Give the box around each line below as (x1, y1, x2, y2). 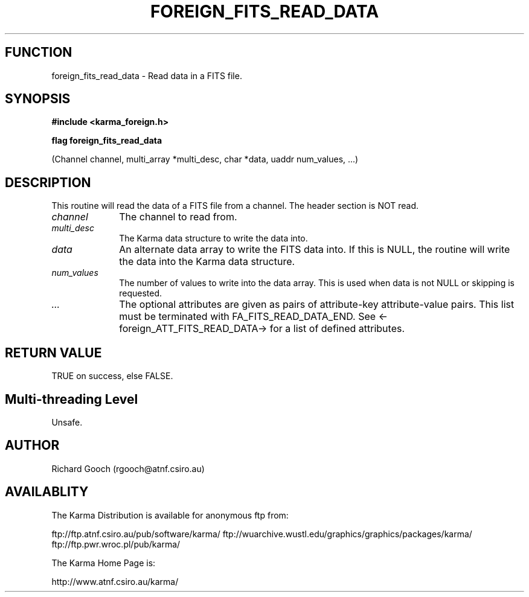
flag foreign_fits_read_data (51, 135, 162, 146)
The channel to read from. (119, 211, 237, 223)
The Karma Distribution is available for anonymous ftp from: (51, 509, 289, 520)
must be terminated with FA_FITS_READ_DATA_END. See (119, 310, 376, 323)
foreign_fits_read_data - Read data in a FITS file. (51, 70, 242, 81)
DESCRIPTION (5, 174, 91, 190)
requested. (119, 288, 162, 299)
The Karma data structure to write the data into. (119, 233, 308, 244)
